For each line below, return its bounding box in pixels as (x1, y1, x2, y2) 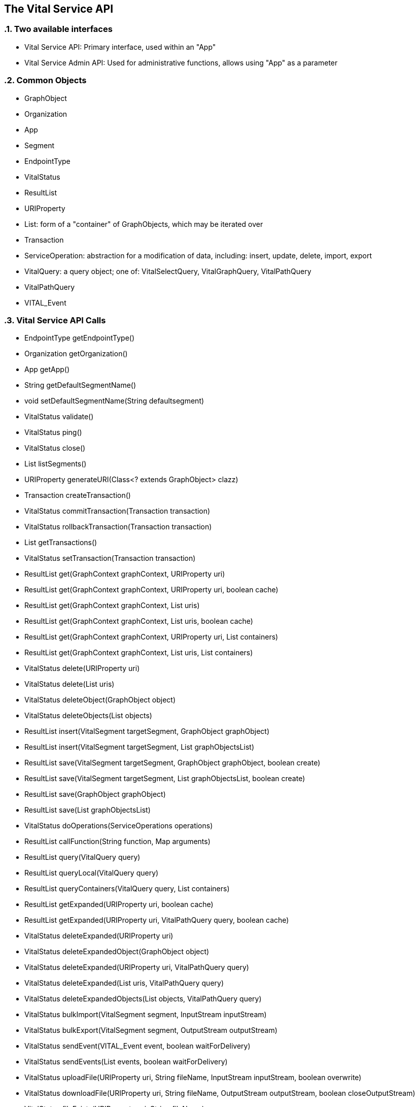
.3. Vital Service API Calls (4, 315, 106, 325)
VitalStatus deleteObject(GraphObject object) (24, 695, 176, 705)
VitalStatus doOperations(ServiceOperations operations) (24, 821, 213, 830)
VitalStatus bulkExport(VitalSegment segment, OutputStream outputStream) (24, 1026, 277, 1035)
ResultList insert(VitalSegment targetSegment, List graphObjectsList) (24, 743, 254, 752)
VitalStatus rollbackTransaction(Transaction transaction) (24, 522, 212, 531)
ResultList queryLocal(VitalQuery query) (24, 868, 159, 878)
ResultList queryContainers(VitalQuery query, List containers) (24, 884, 230, 893)
